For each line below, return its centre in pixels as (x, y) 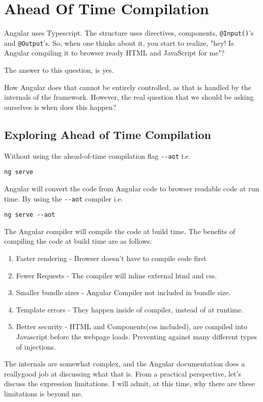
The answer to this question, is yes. (59, 70)
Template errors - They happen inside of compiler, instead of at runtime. (129, 309)
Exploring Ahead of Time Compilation (108, 134)
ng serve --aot (30, 215)
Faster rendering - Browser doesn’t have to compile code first (111, 258)
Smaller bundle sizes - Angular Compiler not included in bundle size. (123, 292)
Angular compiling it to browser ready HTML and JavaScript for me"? (114, 53)
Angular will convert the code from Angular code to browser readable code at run (132, 188)
